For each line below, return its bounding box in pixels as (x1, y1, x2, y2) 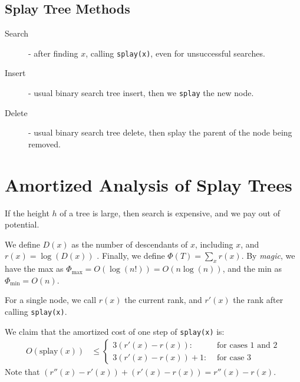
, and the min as (222, 262, 282, 275)
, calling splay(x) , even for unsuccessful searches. (85, 47, 265, 59)
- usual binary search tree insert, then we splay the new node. (28, 87, 254, 99)
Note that (5, 365, 40, 378)
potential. (5, 218, 39, 230)
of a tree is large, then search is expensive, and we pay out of (60, 206, 280, 219)
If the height (5, 206, 50, 219)
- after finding (28, 47, 78, 59)
